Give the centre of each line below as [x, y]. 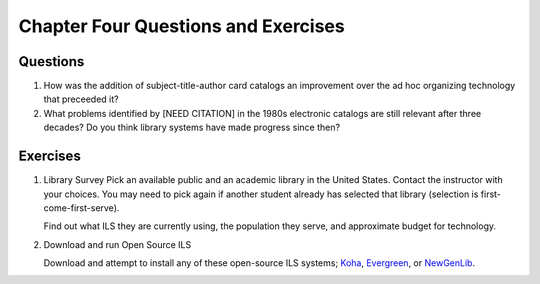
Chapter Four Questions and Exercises [181, 26]
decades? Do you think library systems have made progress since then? [191, 127]
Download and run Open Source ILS [117, 244]
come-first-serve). [81, 207]
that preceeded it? [81, 99]
